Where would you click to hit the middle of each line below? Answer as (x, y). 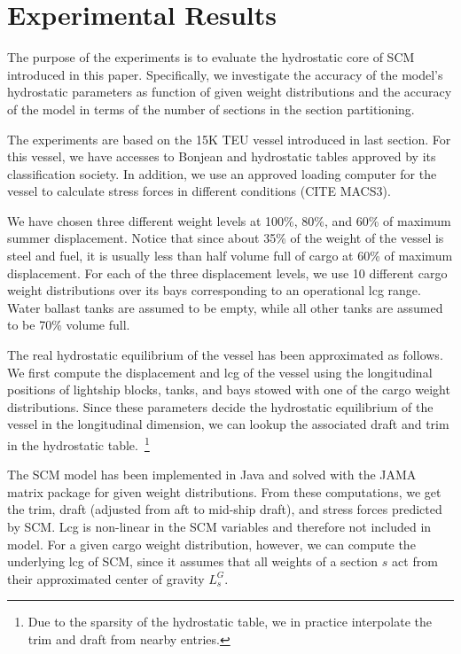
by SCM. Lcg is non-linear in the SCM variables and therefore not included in (219, 527)
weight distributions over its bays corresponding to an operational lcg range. (214, 290)
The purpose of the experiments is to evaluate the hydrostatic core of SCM (211, 57)
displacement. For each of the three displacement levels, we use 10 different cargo (227, 272)
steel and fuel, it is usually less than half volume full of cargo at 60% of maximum (230, 256)
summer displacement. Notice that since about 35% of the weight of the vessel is (226, 238)
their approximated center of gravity (106, 578)
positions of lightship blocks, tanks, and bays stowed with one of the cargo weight (229, 389)
